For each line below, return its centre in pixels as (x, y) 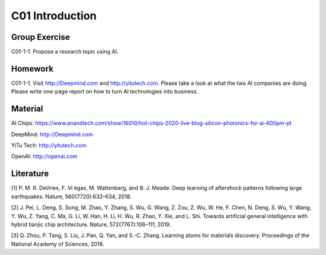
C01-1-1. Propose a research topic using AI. (65, 52)
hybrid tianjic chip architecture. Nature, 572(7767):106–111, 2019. (91, 224)
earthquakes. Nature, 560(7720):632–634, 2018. (72, 197)
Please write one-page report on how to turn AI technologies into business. (105, 92)
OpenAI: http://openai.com (44, 156)
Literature (30, 174)
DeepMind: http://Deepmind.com (52, 134)
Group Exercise (41, 37)
